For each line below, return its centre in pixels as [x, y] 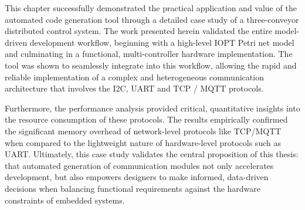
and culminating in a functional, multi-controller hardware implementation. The [149, 54]
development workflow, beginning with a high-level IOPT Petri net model [162, 42]
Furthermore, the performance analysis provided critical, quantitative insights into [152, 108]
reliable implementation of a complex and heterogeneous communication [134, 77]
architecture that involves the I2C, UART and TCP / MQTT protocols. [134, 88]
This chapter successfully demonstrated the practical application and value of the [151, 8]
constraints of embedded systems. [65, 200]
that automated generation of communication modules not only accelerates [139, 165]
